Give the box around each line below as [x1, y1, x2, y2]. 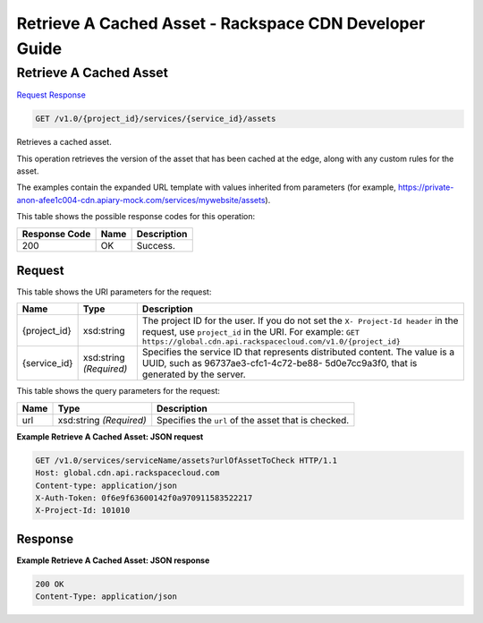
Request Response [16, 90, 87, 100]
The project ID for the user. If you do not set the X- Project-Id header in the [141, 314, 459, 327]
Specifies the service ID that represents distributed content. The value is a [141, 346, 455, 358]
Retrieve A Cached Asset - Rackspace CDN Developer [16, 13, 426, 33]
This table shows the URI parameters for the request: [16, 286, 212, 297]
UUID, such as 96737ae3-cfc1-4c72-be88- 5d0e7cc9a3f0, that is [141, 357, 418, 370]
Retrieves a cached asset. [16, 137, 112, 148]
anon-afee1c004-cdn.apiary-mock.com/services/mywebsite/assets [16, 194, 266, 205]
